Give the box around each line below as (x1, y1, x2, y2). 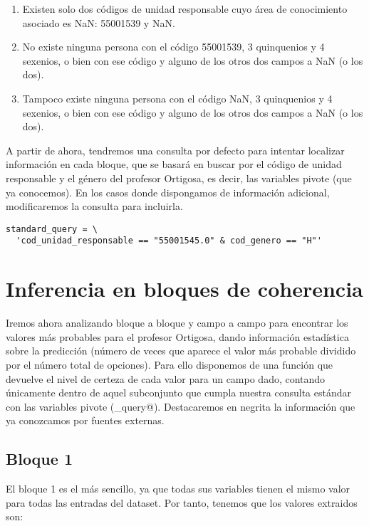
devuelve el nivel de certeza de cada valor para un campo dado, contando (6, 371, 326, 386)
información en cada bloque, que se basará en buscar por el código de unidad (6, 157, 342, 172)
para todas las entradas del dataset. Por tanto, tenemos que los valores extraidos (6, 495, 358, 510)
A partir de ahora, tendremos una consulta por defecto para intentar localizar (6, 142, 345, 157)
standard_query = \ (6, 223, 98, 234)
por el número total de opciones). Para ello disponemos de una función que (6, 357, 333, 372)
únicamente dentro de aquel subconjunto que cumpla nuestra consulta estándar (6, 385, 351, 400)
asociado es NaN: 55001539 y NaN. (22, 15, 175, 30)
